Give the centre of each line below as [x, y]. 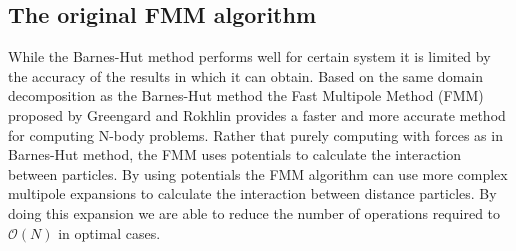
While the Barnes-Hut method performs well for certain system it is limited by [249, 56]
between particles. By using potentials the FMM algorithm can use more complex [258, 173]
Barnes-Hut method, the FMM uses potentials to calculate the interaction [235, 154]
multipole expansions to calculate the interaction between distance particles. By [252, 193]
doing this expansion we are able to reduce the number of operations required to [254, 212]
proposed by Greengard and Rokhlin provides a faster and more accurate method [257, 114]
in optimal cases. [109, 232]
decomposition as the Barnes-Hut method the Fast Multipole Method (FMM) [246, 95]
